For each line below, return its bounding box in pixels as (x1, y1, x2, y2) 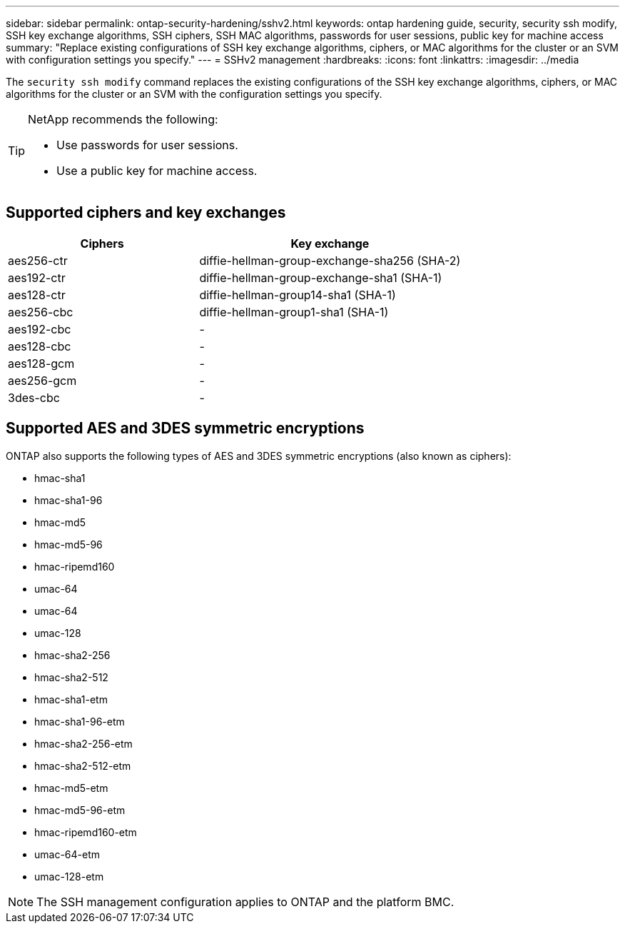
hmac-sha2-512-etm (34, 759, 131, 772)
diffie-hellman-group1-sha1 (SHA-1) (199, 304, 389, 319)
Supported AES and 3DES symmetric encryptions (6, 419, 365, 438)
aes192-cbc (8, 321, 71, 336)
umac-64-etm (34, 848, 101, 860)
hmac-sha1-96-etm (34, 715, 125, 728)
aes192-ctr (8, 270, 66, 285)
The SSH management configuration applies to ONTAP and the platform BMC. (36, 894, 454, 909)
